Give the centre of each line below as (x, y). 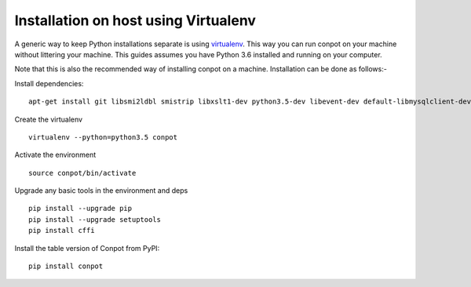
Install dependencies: (49, 83)
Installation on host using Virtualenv (135, 20)
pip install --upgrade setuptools (95, 219)
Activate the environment (55, 155)
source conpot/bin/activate (82, 173)
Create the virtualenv (48, 119)
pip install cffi (62, 231)
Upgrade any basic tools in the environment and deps (101, 191)
